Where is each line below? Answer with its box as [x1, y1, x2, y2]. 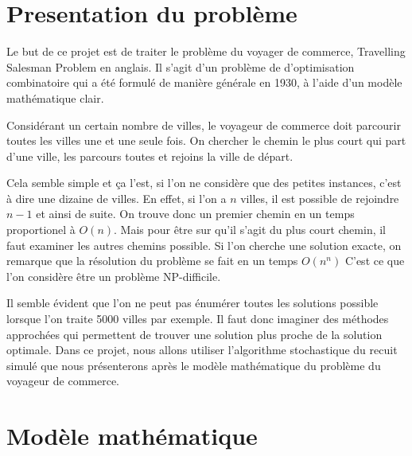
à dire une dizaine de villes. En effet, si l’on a [6, 189, 227, 206]
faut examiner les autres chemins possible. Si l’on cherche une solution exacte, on [6, 236, 402, 253]
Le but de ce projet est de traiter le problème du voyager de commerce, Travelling [6, 43, 406, 60]
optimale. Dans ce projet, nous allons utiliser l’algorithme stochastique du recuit [6, 341, 398, 358]
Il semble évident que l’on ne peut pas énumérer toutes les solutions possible [6, 294, 379, 311]
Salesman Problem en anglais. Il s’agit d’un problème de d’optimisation [6, 58, 355, 75]
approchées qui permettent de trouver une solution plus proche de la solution [6, 325, 383, 342]
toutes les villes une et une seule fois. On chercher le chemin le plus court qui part [6, 132, 406, 149]
